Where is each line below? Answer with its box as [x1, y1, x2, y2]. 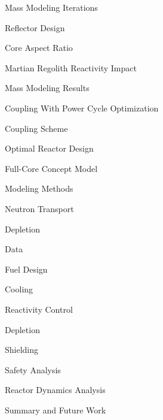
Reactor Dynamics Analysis [5, 383, 106, 396]
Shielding [5, 343, 39, 356]
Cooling [5, 283, 33, 295]
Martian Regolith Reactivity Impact [5, 61, 137, 74]
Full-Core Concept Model [5, 162, 98, 174]
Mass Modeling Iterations [5, 1, 98, 13]
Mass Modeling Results [5, 81, 90, 94]
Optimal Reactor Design [5, 142, 94, 155]
